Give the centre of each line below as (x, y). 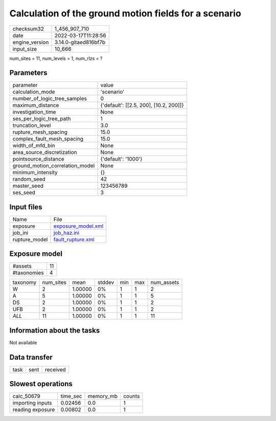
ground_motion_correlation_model (54, 166)
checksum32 (28, 29)
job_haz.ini (66, 233)
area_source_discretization (45, 152)
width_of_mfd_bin (34, 146)
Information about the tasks (55, 330)
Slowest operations (41, 384)
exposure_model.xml (78, 226)
